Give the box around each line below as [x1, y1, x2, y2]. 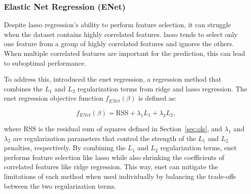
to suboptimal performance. [4, 57, 86, 68]
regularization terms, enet [160, 142, 237, 153]
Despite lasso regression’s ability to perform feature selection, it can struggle [4, 19, 231, 30]
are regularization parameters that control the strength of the [13, 133, 196, 143]
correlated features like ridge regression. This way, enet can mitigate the [4, 161, 218, 172]
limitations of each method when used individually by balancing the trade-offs [4, 171, 236, 181]
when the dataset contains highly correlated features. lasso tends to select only [4, 29, 238, 39]
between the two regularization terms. [4, 180, 117, 191]
